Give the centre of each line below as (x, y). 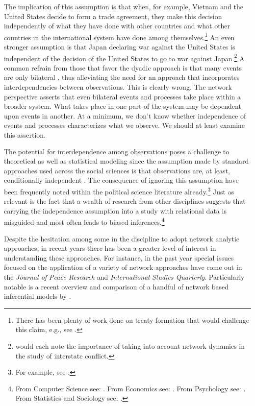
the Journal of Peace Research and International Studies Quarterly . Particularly (124, 277)
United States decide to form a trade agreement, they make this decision (113, 16)
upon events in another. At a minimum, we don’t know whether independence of (125, 115)
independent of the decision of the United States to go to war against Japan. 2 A (124, 57)
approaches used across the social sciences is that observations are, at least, (117, 170)
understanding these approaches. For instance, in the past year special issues (119, 257)
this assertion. (25, 135)
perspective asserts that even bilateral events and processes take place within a (122, 96)
